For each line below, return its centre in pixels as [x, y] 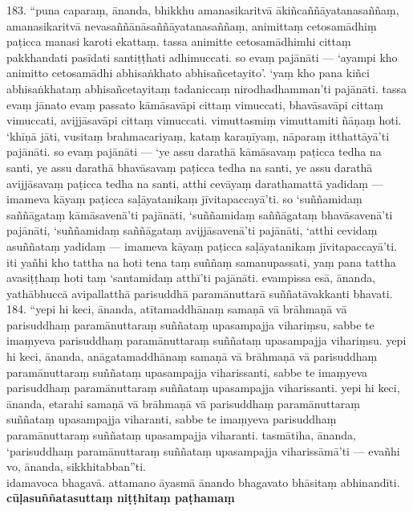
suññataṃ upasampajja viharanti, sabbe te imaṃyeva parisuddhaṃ [172, 419]
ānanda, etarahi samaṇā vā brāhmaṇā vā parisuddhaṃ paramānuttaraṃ [184, 403]
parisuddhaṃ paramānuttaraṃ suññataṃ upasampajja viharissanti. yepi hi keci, [203, 388]
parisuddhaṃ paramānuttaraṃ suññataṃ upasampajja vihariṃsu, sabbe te [190, 324]
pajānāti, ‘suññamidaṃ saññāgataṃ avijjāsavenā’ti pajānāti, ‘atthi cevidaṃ [192, 230]
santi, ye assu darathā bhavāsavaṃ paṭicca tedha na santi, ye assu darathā [190, 167]
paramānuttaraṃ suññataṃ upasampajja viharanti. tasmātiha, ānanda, [181, 435]
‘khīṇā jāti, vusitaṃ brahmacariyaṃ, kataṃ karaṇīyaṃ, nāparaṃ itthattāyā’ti [198, 135]
